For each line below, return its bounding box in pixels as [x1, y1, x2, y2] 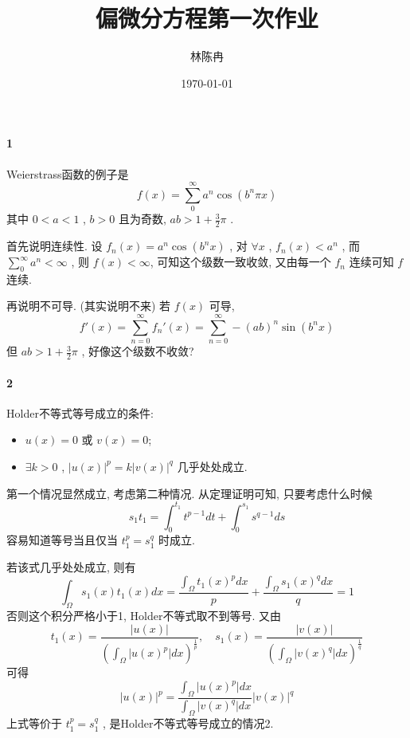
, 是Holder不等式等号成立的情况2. [103, 715, 274, 732]
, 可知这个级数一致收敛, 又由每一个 [150, 253, 331, 270]
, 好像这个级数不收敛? [81, 343, 194, 359]
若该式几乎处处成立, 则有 [6, 559, 136, 575]
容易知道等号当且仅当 [6, 532, 118, 548]
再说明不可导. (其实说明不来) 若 [6, 297, 171, 314]
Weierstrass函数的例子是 [6, 165, 129, 182]
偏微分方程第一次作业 [95, 2, 318, 34]
